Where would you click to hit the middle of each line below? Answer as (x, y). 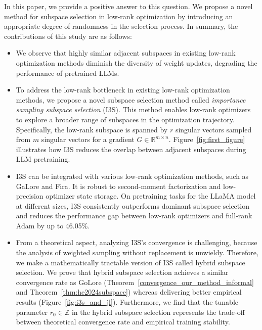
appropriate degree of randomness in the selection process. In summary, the (121, 26)
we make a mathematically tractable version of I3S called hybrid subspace (130, 262)
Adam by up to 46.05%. (53, 225)
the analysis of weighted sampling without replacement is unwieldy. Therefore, (137, 252)
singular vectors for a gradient (88, 139)
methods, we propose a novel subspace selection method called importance (131, 99)
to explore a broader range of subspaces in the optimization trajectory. (125, 119)
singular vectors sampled (213, 129)
